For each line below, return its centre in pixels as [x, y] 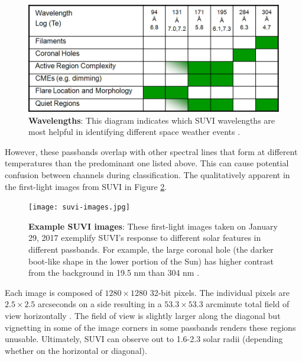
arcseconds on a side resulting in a [100, 304]
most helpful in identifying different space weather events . [134, 132]
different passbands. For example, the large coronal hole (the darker [151, 249]
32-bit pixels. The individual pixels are [220, 292]
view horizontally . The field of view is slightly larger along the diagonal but [143, 315]
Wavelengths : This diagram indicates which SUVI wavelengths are [152, 120]
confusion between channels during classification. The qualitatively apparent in [147, 174]
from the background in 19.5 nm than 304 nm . [114, 273]
